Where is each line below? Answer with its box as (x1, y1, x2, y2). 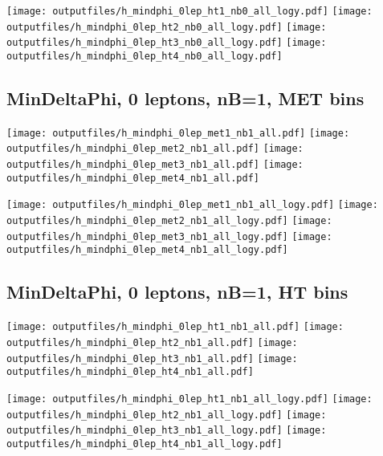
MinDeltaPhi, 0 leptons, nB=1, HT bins (6, 279, 348, 304)
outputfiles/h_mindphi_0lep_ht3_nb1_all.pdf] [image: (6, 352, 298, 364)
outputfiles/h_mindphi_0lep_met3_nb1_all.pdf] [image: (6, 159, 304, 171)
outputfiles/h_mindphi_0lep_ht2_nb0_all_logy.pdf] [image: (6, 21, 327, 33)
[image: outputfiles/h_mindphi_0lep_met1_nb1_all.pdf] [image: (6, 127, 350, 139)
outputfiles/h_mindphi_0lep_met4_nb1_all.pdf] (6, 172, 259, 184)
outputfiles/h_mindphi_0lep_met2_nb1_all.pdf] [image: (6, 143, 304, 155)
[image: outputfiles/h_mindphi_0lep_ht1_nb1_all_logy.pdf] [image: (6, 393, 373, 405)
